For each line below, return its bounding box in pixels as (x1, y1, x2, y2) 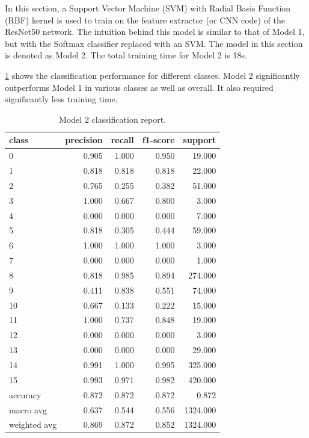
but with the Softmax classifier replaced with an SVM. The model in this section (5, 37, 303, 49)
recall (111, 134, 134, 146)
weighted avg (9, 418, 57, 431)
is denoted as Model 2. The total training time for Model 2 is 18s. (5, 49, 247, 61)
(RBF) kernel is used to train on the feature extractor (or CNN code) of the (5, 13, 286, 26)
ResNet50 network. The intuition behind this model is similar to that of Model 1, (5, 25, 305, 38)
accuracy (9, 388, 41, 401)
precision (65, 134, 103, 146)
